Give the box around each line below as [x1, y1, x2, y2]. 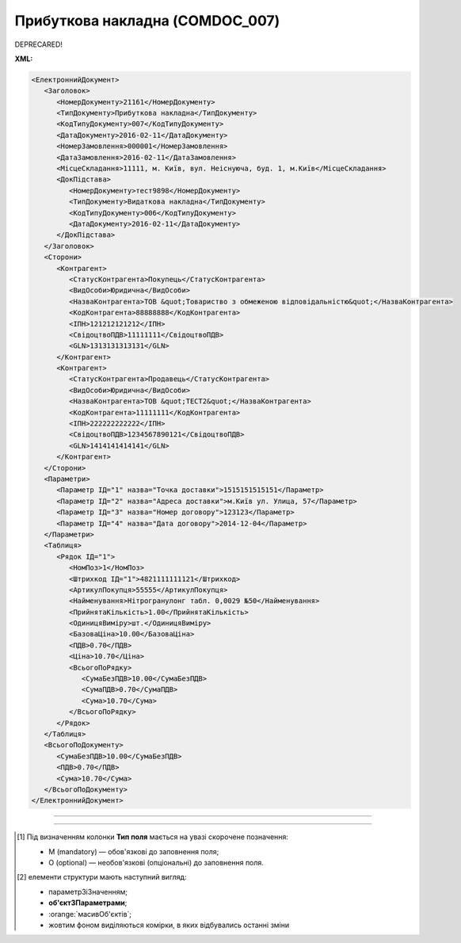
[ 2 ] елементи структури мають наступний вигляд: [17, 872, 187, 882]
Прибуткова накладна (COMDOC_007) [14, 12, 280, 29]
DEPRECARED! [14, 40, 63, 49]
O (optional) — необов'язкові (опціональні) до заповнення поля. [48, 858, 265, 868]
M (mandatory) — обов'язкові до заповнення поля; [48, 846, 219, 856]
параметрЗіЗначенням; [48, 887, 128, 896]
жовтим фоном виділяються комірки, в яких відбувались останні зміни [48, 920, 290, 930]
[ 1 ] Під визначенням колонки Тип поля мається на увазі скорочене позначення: [17, 832, 289, 842]
